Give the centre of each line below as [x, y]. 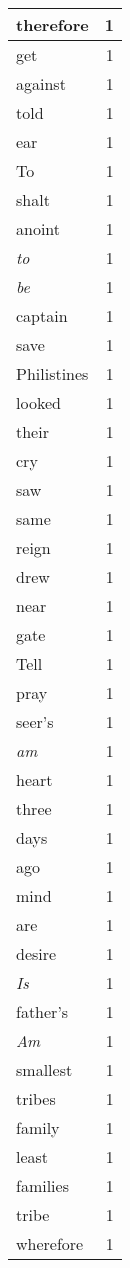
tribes [36, 1098]
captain [42, 315]
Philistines [52, 373]
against [41, 83]
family [38, 1127]
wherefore [50, 1243]
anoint [38, 228]
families [42, 1185]
